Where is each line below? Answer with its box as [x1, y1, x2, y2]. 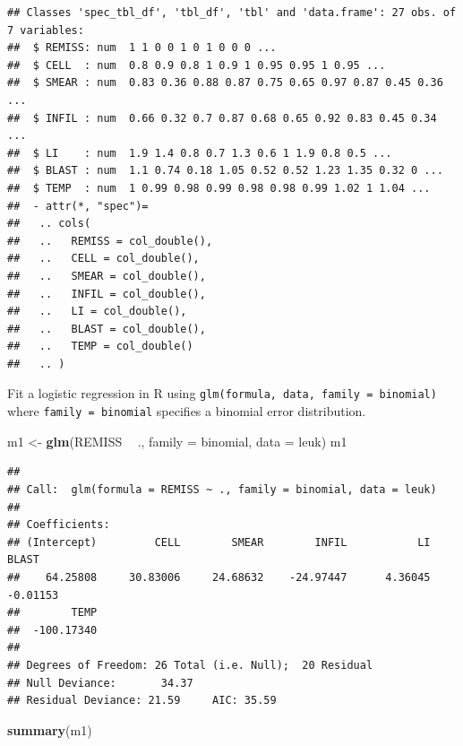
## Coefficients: [7, 518, 110, 532]
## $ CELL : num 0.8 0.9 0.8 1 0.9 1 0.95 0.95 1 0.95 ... [7, 58, 386, 72]
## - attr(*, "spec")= [7, 199, 149, 213]
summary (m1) [7, 720, 92, 739]
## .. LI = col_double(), [7, 305, 187, 318]
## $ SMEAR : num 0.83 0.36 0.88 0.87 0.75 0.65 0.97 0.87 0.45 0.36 [7, 76, 443, 90]
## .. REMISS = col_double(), [7, 234, 213, 247]
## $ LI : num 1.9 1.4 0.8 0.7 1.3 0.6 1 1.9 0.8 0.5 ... [7, 146, 392, 160]
